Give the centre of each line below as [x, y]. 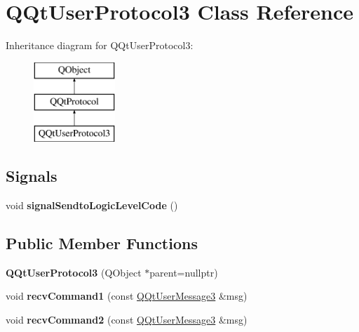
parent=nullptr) [184, 272]
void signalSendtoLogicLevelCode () [92, 205]
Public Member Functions [102, 243]
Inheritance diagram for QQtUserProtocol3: [100, 45]
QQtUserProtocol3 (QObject [74, 272]
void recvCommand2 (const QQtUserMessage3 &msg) [127, 319]
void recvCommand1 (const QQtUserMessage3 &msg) [127, 296]
